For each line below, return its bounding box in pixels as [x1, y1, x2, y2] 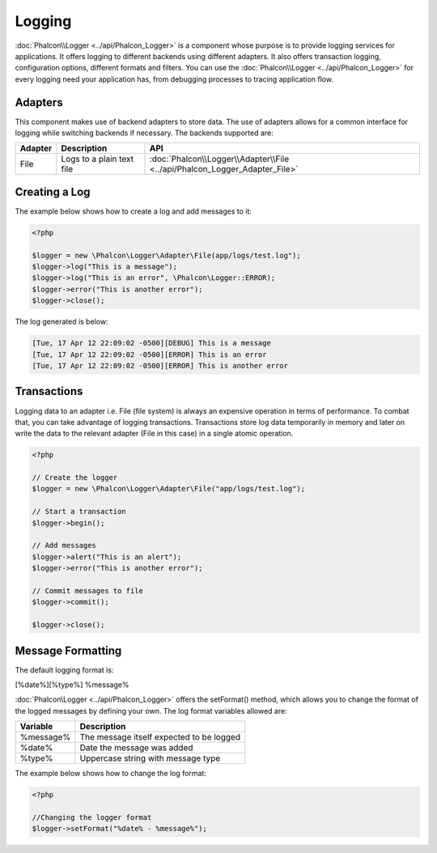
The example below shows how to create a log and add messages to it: [15, 206, 252, 216]
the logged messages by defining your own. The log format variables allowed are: [15, 706, 287, 715]
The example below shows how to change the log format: [15, 769, 206, 779]
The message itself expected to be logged [79, 732, 241, 743]
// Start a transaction [32, 507, 127, 516]
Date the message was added [79, 742, 193, 753]
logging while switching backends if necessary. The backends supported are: [15, 128, 274, 138]
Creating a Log [15, 185, 91, 198]
